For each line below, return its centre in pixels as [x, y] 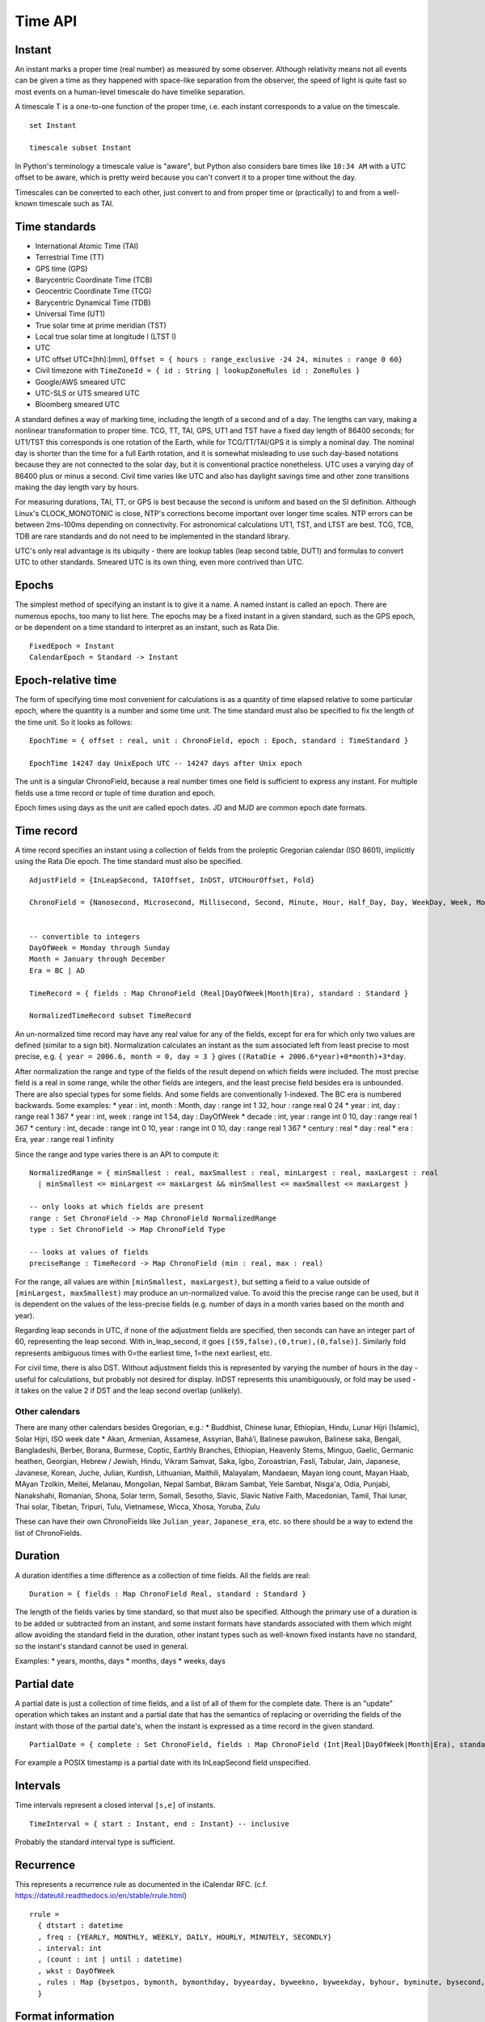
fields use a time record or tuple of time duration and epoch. [115, 793]
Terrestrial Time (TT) [70, 257]
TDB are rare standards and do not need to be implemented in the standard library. [152, 536]
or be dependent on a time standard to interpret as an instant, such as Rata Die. [147, 628]
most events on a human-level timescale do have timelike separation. [130, 91]
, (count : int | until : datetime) [110, 1960]
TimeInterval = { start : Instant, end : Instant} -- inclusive [160, 1823]
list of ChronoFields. [48, 1533]
